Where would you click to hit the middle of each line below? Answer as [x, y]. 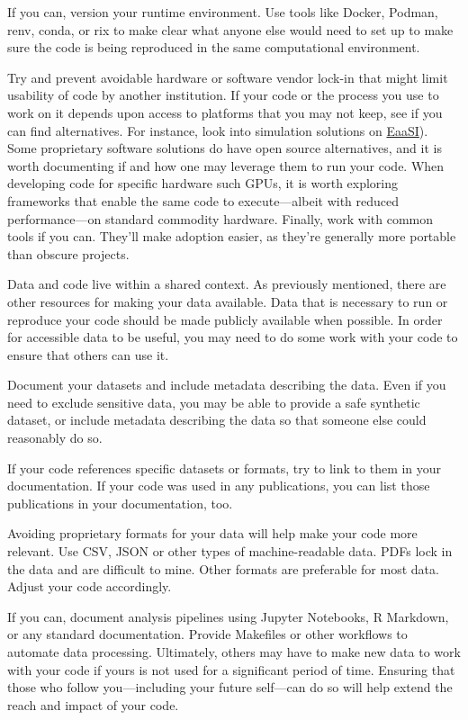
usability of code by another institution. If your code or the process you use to [223, 95]
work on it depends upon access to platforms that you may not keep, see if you [225, 112]
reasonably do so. [55, 438]
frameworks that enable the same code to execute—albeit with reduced [203, 200]
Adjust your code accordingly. [90, 586]
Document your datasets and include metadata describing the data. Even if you [227, 385]
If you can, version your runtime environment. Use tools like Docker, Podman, [223, 12]
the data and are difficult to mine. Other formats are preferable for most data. [223, 568]
